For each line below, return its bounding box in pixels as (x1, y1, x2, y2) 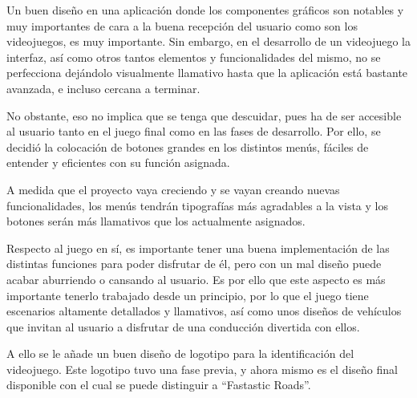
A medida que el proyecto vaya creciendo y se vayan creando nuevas (6, 181, 340, 197)
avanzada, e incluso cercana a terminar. (6, 79, 200, 96)
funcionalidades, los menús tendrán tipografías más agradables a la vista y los (6, 197, 388, 213)
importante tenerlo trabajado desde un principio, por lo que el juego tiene (6, 286, 369, 303)
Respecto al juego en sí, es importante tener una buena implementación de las (6, 239, 390, 256)
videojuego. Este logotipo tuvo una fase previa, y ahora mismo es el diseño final (6, 360, 398, 377)
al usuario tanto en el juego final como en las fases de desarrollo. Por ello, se (6, 123, 381, 140)
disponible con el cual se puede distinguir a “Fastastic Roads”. (6, 376, 311, 393)
